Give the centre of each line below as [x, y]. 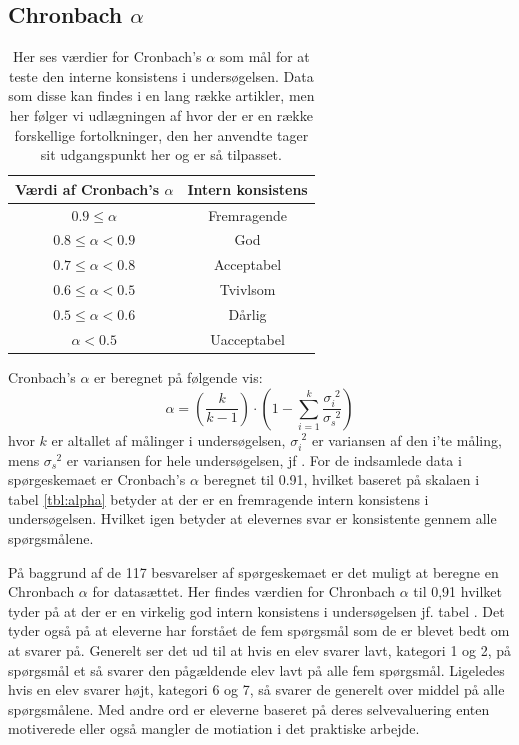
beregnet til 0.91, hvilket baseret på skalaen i [341, 479]
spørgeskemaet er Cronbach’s [97, 479]
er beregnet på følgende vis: [178, 376]
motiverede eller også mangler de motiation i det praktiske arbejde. [214, 728]
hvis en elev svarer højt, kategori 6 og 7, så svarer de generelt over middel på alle [256, 689]
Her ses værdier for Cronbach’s [107, 56]
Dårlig [247, 313]
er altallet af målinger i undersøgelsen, [168, 439]
